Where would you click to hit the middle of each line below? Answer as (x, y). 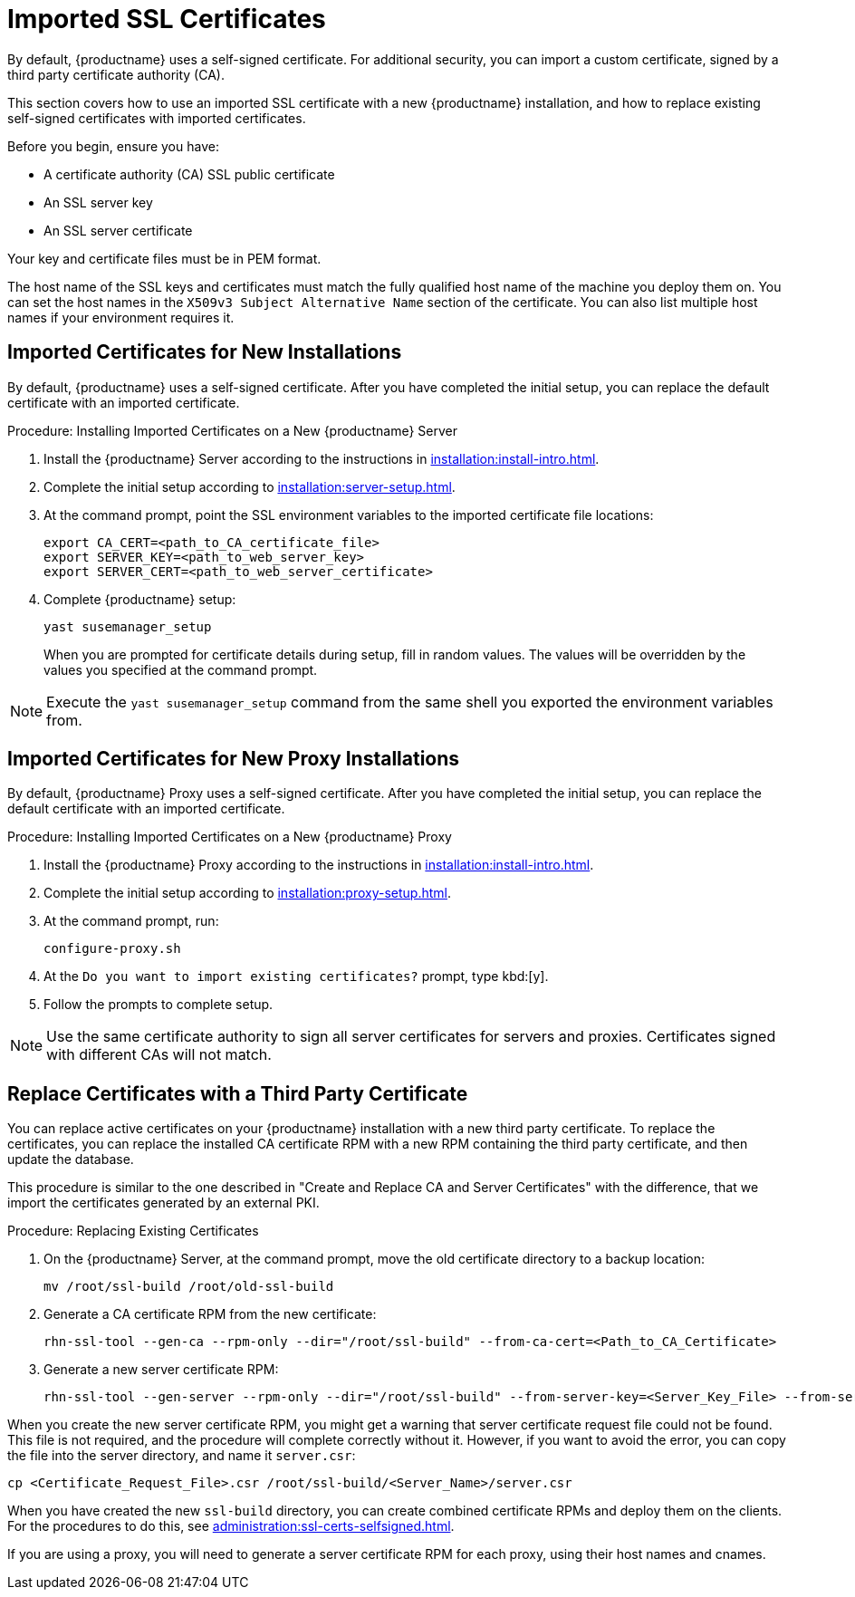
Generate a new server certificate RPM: (161, 1370)
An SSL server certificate (118, 230)
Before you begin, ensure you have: (113, 146)
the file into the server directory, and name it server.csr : (182, 1456)
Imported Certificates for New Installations (205, 352)
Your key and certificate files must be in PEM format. (164, 258)
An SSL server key (98, 202)
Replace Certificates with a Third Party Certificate (238, 1093)
